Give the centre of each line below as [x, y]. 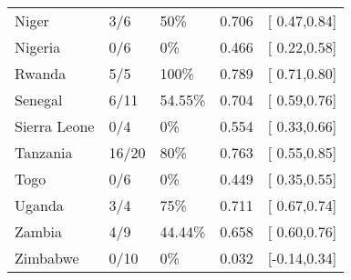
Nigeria [38, 47]
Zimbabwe [47, 258]
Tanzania [44, 152]
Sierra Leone [55, 126]
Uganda [39, 205]
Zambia [39, 231]
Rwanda [41, 73]
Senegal [39, 100]
